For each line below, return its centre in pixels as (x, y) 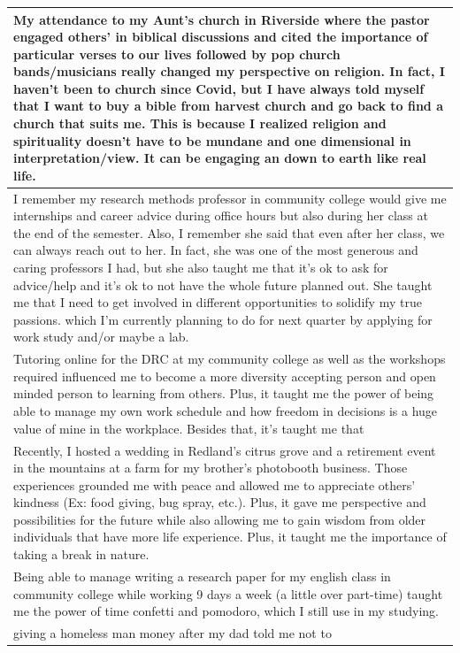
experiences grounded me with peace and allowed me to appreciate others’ (215, 484)
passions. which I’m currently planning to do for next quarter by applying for (223, 319)
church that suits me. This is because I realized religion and (200, 123)
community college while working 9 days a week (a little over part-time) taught (228, 593)
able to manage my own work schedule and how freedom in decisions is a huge (226, 411)
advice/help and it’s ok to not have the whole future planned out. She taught (223, 284)
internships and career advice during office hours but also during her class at (221, 215)
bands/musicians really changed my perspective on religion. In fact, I (229, 71)
